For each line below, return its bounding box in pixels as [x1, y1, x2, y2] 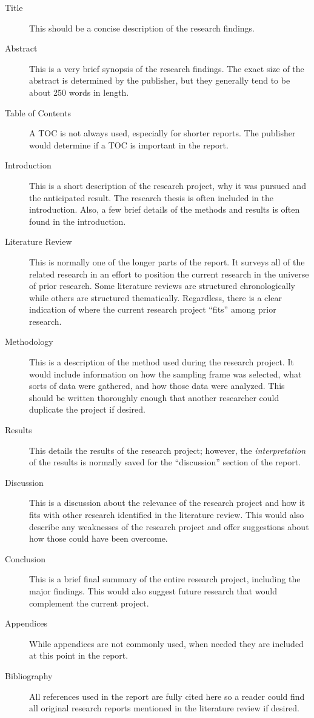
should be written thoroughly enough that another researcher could [29, 391, 279, 404]
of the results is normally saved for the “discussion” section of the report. [29, 456, 301, 468]
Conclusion [5, 552, 45, 565]
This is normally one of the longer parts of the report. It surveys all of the [29, 255, 305, 268]
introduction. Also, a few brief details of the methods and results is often [29, 203, 300, 216]
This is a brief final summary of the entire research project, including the [29, 573, 301, 585]
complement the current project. [29, 596, 149, 609]
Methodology [5, 335, 53, 348]
